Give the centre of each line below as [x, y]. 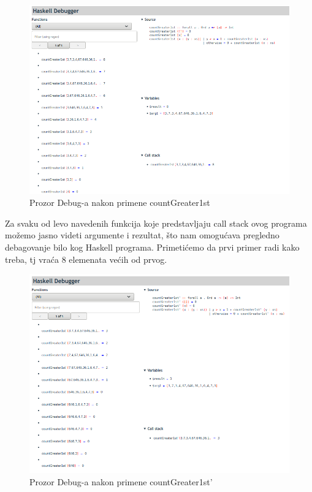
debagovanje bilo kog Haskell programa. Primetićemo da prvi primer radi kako [152, 247]
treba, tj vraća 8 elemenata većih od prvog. [86, 259]
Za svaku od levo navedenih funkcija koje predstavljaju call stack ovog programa [156, 223]
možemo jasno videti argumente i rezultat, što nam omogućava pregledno [142, 235]
